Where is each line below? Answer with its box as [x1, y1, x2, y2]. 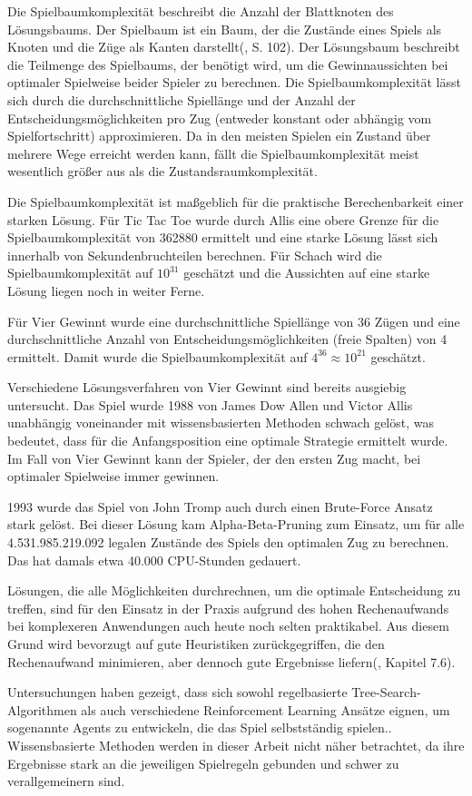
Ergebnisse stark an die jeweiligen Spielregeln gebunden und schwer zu [7, 753, 399, 772]
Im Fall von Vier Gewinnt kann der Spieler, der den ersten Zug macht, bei [7, 448, 421, 467]
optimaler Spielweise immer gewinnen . [7, 467, 220, 486]
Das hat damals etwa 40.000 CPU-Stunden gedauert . [7, 550, 301, 569]
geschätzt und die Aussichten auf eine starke [183, 263, 430, 282]
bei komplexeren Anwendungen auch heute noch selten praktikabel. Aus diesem [7, 616, 449, 635]
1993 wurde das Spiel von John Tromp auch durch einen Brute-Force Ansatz [7, 496, 433, 516]
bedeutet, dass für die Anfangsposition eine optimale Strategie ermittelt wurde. [7, 431, 448, 450]
